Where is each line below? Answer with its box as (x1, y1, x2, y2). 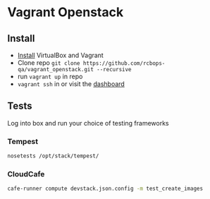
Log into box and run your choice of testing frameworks (7, 119, 169, 127)
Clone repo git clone (17, 59, 80, 67)
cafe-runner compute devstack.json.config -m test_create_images (7, 185, 203, 193)
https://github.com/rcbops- (82, 60, 166, 67)
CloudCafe (7, 169, 45, 179)
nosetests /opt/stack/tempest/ (7, 152, 99, 159)
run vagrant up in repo (17, 72, 83, 80)
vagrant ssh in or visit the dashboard (17, 80, 125, 88)
